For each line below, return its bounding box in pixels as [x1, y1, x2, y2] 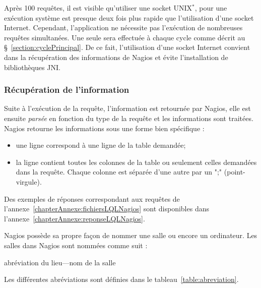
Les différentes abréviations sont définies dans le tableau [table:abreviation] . [4, 274, 239, 284]
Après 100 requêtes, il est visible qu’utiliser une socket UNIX [4, 3, 192, 13]
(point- [224, 166, 245, 177]
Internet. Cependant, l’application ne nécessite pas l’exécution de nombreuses [4, 22, 243, 33]
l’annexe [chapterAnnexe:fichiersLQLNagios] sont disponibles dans [4, 203, 209, 214]
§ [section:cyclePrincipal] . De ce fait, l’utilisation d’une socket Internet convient [4, 42, 250, 52]
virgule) [16, 176, 40, 187]
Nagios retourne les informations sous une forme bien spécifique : [4, 123, 205, 133]
